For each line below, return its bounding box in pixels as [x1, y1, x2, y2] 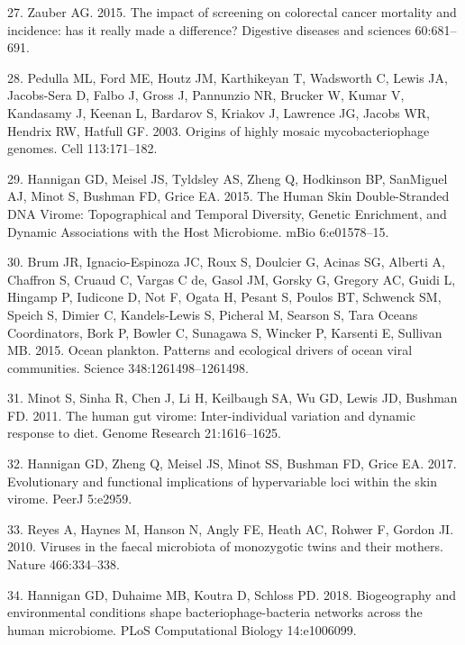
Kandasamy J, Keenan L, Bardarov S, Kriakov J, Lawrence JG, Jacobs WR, [7, 103, 431, 122]
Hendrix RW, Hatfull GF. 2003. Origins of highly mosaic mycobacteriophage [7, 121, 430, 140]
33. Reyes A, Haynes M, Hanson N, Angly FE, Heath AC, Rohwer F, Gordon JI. [7, 519, 454, 538]
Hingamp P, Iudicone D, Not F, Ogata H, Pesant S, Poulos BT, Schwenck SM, [7, 287, 442, 306]
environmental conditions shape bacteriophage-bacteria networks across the [7, 603, 423, 622]
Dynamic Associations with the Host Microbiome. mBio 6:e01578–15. [7, 222, 389, 241]
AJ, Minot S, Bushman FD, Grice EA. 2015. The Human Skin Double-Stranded [7, 186, 450, 205]
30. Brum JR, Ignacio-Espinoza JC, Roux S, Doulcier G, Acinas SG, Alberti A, [7, 252, 446, 271]
